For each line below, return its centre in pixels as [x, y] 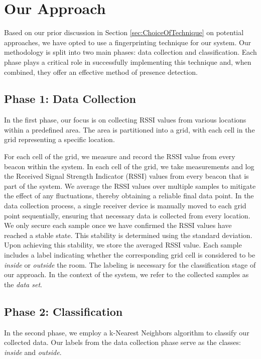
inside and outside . [33, 352]
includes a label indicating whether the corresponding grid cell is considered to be [130, 255]
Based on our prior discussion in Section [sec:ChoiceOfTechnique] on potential [124, 32]
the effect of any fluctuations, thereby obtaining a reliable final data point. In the [129, 196]
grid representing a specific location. [59, 139]
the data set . [23, 284]
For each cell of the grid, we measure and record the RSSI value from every [120, 156]
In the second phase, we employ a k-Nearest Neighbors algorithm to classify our [127, 332]
